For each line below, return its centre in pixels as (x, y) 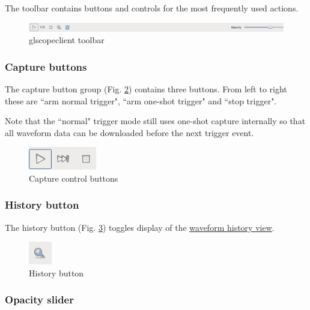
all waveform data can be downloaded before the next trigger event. (129, 132)
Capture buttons (46, 66)
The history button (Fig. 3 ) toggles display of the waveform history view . (140, 227)
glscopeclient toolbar (67, 40)
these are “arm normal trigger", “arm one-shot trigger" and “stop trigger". (141, 100)
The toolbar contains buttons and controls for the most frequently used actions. (152, 8)
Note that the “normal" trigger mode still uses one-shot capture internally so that (155, 121)
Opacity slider (39, 300)
